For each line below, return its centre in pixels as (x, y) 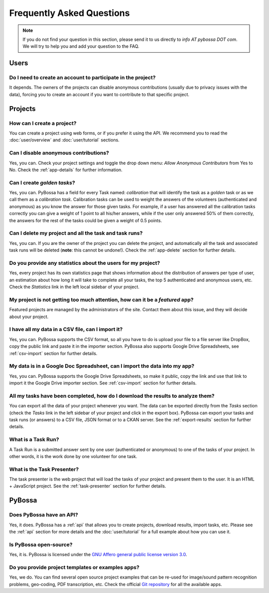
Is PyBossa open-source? (41, 544)
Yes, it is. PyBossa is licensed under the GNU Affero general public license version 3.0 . (98, 555)
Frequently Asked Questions (69, 13)
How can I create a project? (43, 123)
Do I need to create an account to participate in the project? (82, 78)
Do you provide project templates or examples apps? (74, 567)
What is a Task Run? (34, 440)
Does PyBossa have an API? (44, 515)
